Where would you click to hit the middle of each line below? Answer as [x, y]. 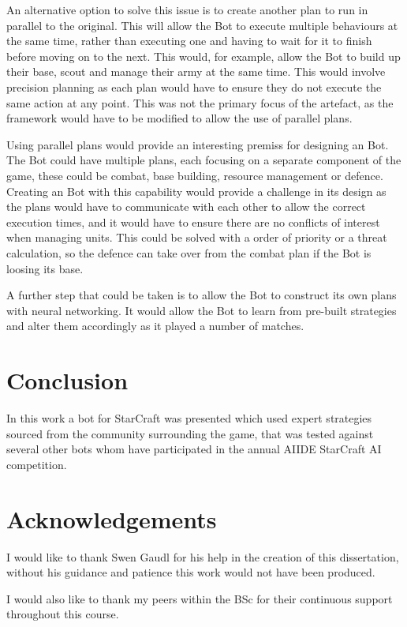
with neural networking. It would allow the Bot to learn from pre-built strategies [202, 310]
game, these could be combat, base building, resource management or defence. [195, 175]
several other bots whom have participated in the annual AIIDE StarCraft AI [194, 449]
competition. [37, 464]
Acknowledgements [112, 518]
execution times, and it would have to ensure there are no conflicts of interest [193, 222]
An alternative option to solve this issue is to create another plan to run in [187, 9]
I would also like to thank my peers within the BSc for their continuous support [200, 598]
